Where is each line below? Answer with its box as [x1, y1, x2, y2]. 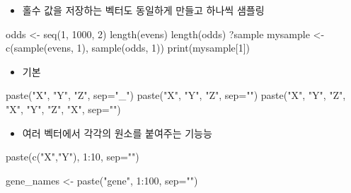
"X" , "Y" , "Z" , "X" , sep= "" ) [6, 101, 121, 116]
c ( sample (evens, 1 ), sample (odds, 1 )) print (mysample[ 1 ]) [6, 40, 251, 55]
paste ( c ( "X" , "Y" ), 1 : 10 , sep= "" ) [6, 149, 139, 164]
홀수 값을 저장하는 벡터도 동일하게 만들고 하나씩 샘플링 [22, 3, 265, 17]
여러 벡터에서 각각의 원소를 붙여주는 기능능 [22, 125, 212, 140]
